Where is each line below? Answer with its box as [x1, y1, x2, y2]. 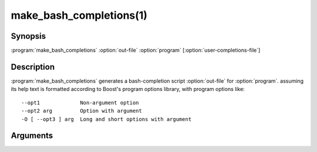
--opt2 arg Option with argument [21, 107, 142, 114]
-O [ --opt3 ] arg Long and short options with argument [21, 116, 192, 123]
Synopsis [11, 31, 46, 41]
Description [11, 62, 55, 72]
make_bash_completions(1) [11, 9, 148, 22]
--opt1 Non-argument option [21, 99, 139, 106]
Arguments [11, 131, 53, 141]
